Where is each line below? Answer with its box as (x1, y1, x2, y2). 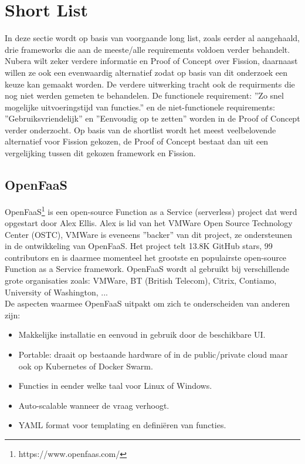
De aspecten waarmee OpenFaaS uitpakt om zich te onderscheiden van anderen (5, 297, 290, 310)
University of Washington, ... (5, 285, 109, 298)
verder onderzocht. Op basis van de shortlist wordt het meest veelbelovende (5, 123, 276, 136)
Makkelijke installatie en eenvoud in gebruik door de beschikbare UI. (18, 328, 266, 341)
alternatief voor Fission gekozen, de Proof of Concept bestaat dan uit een (5, 135, 269, 147)
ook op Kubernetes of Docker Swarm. (18, 359, 153, 372)
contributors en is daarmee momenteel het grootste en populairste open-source (5, 251, 287, 263)
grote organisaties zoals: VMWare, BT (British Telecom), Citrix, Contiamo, (5, 274, 277, 287)
